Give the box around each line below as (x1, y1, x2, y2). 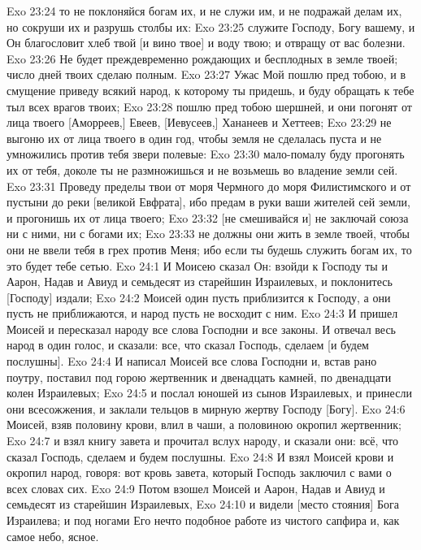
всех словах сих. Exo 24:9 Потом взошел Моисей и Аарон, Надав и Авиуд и (7, 479, 385, 496)
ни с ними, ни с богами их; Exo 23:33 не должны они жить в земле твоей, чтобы (7, 225, 410, 242)
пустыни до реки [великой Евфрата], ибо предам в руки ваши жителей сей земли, (7, 193, 410, 210)
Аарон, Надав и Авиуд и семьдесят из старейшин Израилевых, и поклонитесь (7, 273, 393, 290)
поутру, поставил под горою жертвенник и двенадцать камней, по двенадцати (7, 368, 392, 385)
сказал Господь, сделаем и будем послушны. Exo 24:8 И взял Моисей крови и (7, 448, 394, 465)
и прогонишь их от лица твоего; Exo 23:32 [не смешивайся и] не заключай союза (7, 209, 409, 226)
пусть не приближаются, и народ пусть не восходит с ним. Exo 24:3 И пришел (7, 305, 398, 322)
